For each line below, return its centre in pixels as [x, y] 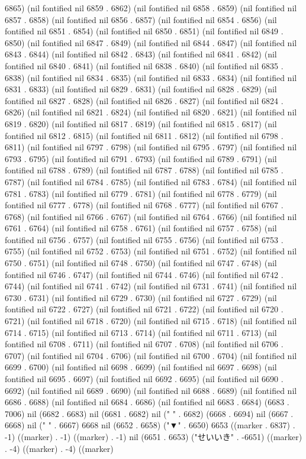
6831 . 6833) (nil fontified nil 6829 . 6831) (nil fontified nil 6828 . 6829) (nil [141, 89]
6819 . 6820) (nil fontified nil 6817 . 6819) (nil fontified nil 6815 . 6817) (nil [141, 123]
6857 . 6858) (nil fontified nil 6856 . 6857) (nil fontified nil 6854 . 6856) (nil [141, 19]
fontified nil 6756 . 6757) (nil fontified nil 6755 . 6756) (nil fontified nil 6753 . [144, 239]
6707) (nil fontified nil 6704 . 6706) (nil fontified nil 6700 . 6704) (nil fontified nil [151, 355]
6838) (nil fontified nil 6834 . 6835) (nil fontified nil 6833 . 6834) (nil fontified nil [151, 77]
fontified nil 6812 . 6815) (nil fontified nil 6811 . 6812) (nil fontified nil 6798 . [144, 135]
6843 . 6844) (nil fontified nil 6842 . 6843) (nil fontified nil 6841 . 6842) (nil [141, 54]
